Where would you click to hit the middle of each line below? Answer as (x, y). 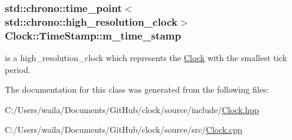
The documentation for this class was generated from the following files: (137, 89)
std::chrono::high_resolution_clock (91, 21)
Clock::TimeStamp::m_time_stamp (93, 35)
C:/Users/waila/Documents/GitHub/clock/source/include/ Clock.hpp (132, 109)
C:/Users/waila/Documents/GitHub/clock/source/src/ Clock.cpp (124, 130)
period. (18, 69)
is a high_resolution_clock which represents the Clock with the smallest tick (146, 58)
